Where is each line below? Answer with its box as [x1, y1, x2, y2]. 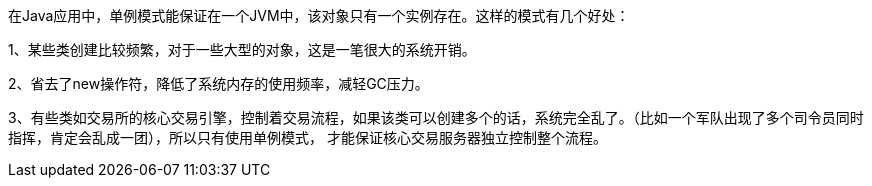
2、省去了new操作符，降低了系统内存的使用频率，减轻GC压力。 [8, 75, 429, 92]
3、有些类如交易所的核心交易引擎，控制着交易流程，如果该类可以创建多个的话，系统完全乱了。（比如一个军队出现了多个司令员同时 [8, 109, 864, 126]
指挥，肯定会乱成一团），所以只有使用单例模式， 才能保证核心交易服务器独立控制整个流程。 [8, 129, 607, 146]
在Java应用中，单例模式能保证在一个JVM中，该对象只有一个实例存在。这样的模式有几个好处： [8, 7, 630, 24]
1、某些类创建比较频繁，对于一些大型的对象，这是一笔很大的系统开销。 [8, 41, 476, 58]
